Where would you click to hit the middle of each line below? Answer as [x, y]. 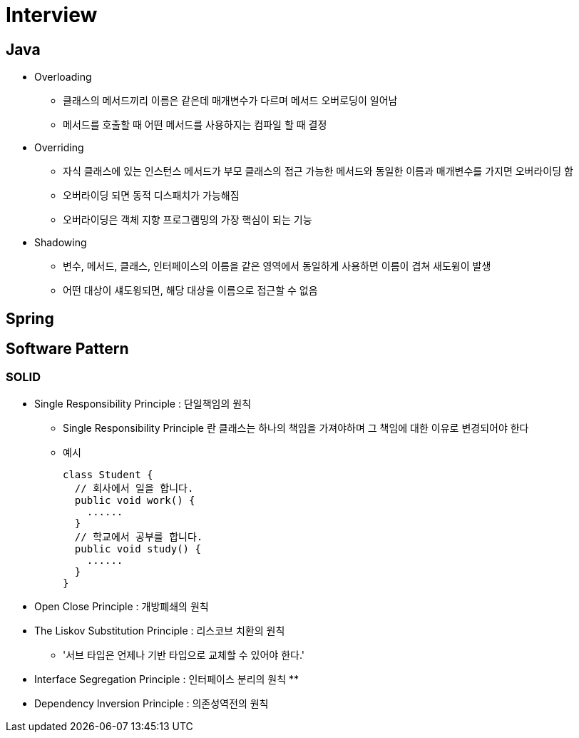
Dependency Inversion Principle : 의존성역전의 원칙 [152, 703]
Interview [52, 15]
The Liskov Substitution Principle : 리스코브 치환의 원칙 [160, 630]
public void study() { [138, 549]
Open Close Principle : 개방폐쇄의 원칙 [122, 606]
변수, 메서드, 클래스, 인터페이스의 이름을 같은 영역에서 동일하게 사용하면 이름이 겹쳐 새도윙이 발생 [277, 266]
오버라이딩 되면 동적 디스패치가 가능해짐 [151, 196]
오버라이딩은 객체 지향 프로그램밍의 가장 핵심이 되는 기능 [188, 220]
